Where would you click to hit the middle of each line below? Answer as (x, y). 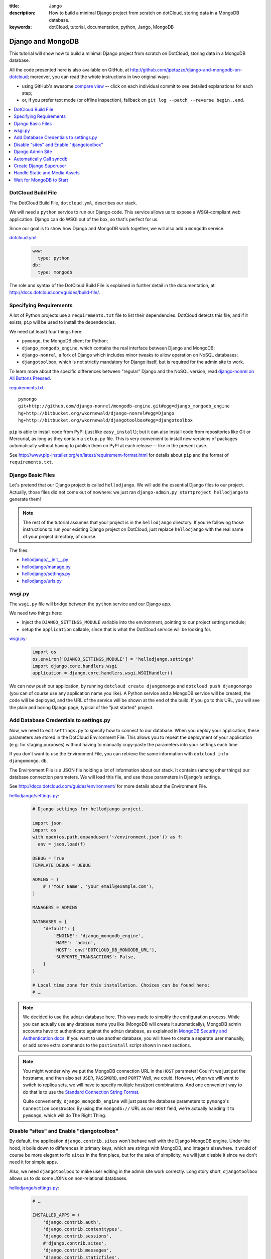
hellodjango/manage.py (46, 567)
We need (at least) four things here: (46, 331)
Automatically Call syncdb (41, 159)
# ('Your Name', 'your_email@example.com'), (99, 887)
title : (14, 6)
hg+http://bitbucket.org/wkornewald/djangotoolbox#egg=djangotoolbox (106, 420)
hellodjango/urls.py (42, 581)
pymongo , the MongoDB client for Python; (65, 341)
